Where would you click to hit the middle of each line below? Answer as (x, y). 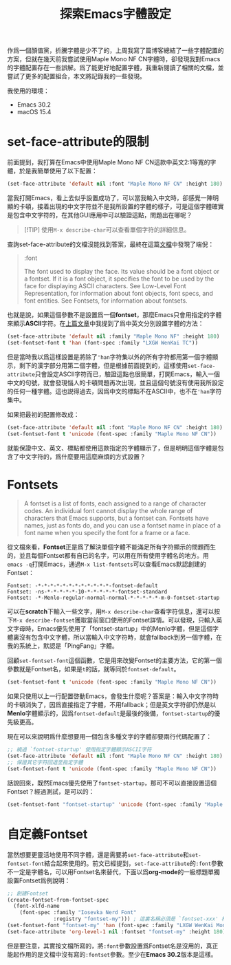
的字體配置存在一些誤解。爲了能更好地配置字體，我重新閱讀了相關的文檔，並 (115, 68)
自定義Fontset (47, 834)
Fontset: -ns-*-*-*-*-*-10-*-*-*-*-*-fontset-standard (87, 592)
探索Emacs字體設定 (115, 14)
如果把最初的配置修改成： (43, 414)
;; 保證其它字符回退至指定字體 (45, 763)
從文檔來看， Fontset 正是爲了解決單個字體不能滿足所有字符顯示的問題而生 (112, 547)
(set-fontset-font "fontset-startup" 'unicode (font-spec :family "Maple (115, 804)
